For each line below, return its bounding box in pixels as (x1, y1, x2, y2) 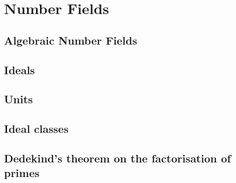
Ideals (4, 62, 35, 77)
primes (4, 165, 39, 180)
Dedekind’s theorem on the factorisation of (4, 150, 231, 165)
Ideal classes (4, 121, 68, 136)
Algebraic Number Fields (4, 32, 137, 48)
